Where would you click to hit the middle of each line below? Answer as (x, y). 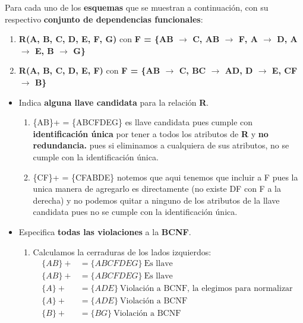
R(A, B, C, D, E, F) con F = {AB (89, 70)
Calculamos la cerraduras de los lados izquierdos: (122, 251)
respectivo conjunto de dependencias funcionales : (104, 19)
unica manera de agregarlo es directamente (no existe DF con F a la (157, 189)
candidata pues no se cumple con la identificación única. (135, 212)
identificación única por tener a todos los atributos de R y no (151, 133)
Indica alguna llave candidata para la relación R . (114, 102)
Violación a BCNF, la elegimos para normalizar (206, 289)
